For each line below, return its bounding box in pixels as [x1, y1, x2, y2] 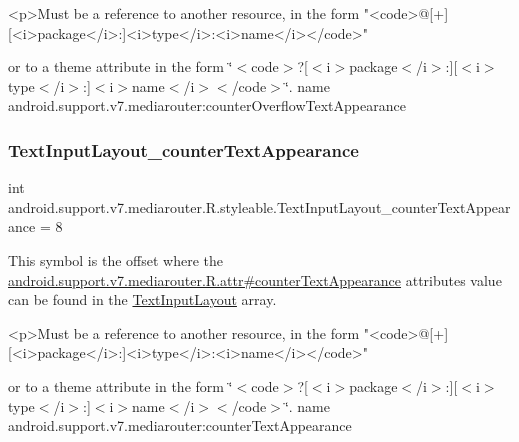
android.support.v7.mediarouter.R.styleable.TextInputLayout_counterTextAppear [8, 196, 511, 217]
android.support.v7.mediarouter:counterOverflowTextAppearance [8, 95, 406, 116]
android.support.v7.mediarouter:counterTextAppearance [8, 415, 352, 436]
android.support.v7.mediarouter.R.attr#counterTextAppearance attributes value [8, 269, 502, 290]
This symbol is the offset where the [8, 249, 223, 270]
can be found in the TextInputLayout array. [8, 289, 277, 310]
